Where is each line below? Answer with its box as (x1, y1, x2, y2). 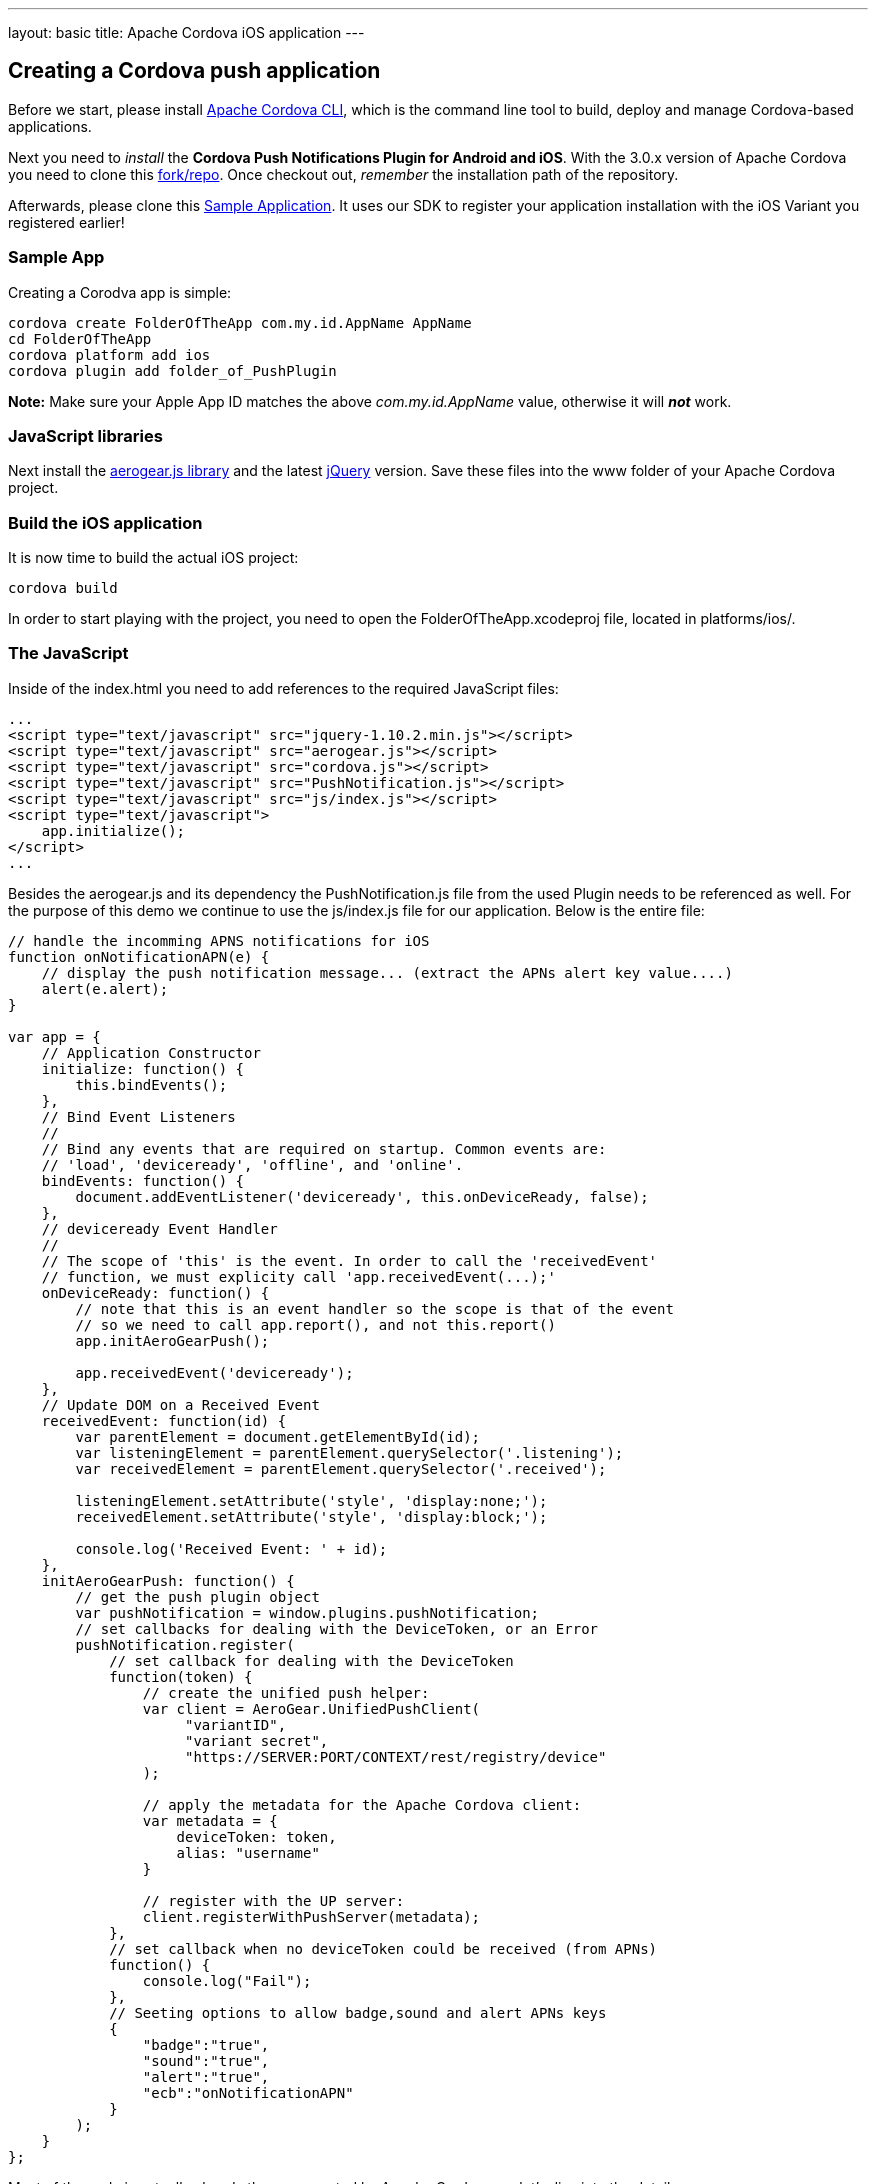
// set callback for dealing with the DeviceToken (109, 1652, 514, 1669)
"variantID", (185, 1716, 287, 1733)
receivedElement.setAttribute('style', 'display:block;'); (75, 1508, 548, 1525)
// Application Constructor (41, 1044, 261, 1061)
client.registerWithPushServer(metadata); (142, 1908, 481, 1925)
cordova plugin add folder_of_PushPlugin (8, 362, 337, 379)
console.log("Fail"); (142, 1972, 312, 1989)
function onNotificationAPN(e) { (8, 948, 270, 965)
